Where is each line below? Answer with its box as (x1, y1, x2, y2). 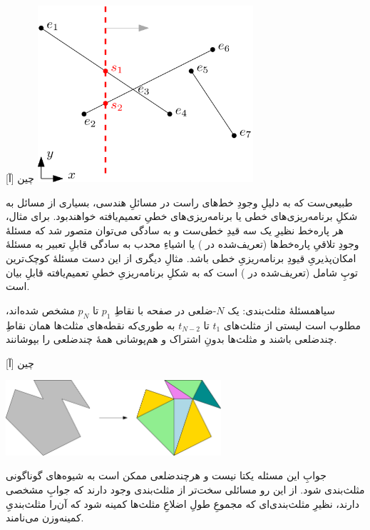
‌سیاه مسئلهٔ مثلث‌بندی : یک (227, 302, 335, 317)
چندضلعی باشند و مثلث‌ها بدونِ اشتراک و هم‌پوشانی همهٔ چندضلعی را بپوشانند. (6, 331, 337, 346)
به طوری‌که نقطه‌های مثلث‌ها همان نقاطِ (6, 317, 175, 332)
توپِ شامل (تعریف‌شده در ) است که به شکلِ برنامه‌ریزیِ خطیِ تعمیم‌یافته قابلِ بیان (6, 264, 359, 279)
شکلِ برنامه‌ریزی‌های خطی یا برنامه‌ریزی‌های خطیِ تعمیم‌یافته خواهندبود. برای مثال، (6, 209, 358, 224)
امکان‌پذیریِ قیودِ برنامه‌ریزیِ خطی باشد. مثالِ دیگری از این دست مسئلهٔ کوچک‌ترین (6, 250, 356, 265)
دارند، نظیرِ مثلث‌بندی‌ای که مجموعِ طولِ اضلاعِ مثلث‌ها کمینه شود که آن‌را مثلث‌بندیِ (6, 496, 359, 511)
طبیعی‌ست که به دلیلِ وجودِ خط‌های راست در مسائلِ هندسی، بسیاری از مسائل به (6, 194, 353, 209)
